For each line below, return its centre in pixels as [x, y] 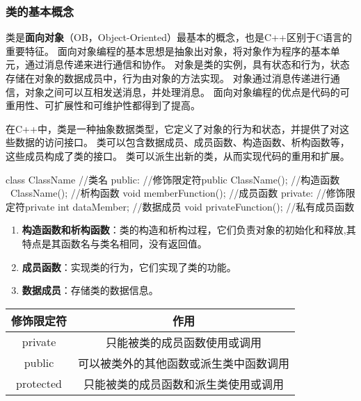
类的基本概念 [40, 11]
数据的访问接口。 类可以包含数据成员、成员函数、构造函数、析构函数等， [182, 142]
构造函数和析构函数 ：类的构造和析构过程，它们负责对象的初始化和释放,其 [189, 230]
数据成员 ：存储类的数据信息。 [90, 290]
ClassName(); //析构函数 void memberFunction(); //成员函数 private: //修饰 [178, 193]
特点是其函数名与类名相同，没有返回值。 [114, 243]
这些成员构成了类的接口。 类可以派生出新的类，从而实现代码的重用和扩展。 [178, 155]
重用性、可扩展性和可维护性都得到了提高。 [103, 105]
